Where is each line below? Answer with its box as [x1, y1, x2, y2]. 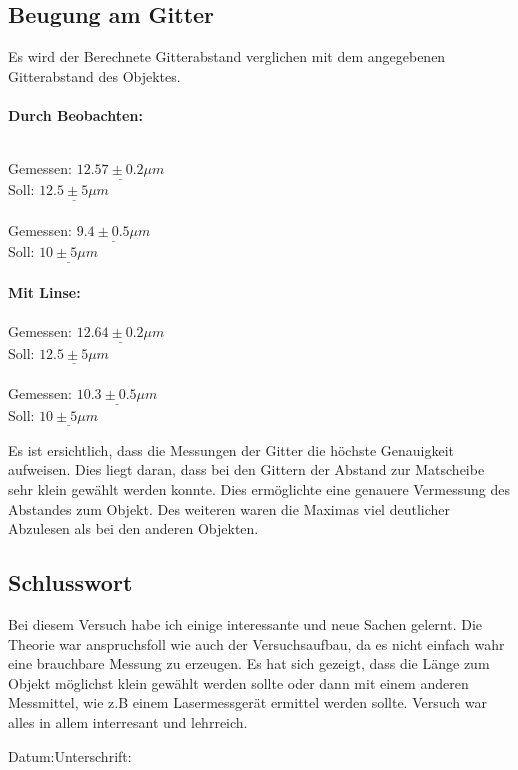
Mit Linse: [8, 282, 81, 303]
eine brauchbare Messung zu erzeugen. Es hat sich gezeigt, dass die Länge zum [8, 653, 490, 674]
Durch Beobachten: [8, 104, 143, 125]
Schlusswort [8, 567, 133, 598]
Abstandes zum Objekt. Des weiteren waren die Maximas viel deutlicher [8, 498, 450, 519]
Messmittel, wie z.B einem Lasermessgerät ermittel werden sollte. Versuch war [8, 692, 487, 713]
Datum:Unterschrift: [8, 745, 132, 766]
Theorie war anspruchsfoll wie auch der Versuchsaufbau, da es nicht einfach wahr [8, 633, 505, 654]
